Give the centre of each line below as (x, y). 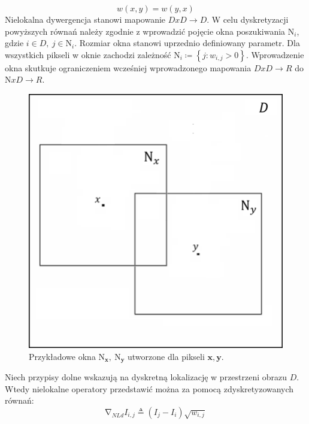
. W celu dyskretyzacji (248, 19)
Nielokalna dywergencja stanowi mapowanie (85, 19)
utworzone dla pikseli (166, 356)
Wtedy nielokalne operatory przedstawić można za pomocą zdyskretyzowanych (149, 388)
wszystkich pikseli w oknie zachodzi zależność (88, 54)
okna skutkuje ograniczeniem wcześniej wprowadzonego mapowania (128, 67)
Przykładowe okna (62, 356)
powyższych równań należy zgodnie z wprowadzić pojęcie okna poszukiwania (145, 31)
